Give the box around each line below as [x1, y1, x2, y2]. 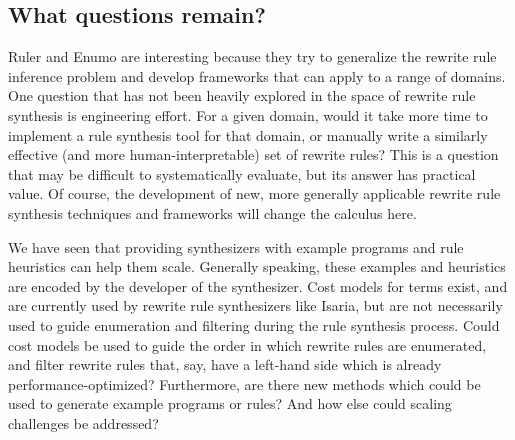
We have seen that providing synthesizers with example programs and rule [8, 236, 464, 257]
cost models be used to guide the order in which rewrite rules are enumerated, [8, 334, 487, 355]
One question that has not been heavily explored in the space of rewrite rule [8, 85, 476, 106]
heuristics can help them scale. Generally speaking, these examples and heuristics [8, 256, 506, 277]
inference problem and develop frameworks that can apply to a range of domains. [8, 65, 506, 86]
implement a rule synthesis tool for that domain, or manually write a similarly [8, 124, 488, 145]
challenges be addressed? [8, 412, 159, 433]
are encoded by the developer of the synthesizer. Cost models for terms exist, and [8, 275, 508, 296]
